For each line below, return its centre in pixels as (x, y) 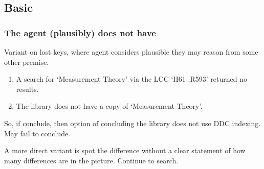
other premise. (27, 62)
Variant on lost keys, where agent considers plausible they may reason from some (131, 52)
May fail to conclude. (37, 133)
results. (27, 89)
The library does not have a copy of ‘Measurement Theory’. (109, 106)
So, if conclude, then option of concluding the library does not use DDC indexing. (133, 123)
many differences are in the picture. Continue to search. (91, 160)
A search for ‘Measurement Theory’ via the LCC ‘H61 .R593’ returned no (131, 79)
